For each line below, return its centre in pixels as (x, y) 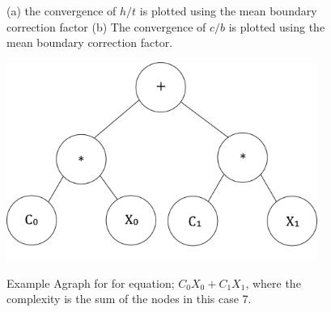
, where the (273, 282)
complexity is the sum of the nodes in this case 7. (129, 299)
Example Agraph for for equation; (91, 282)
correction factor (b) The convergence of (106, 26)
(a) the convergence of (62, 11)
